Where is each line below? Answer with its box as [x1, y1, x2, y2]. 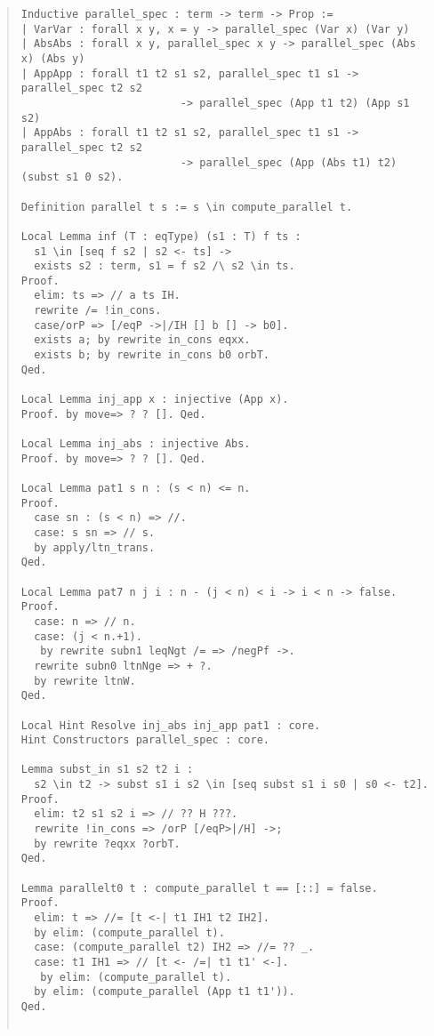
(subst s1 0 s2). [20, 171, 124, 184]
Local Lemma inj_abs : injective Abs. [20, 438, 251, 451]
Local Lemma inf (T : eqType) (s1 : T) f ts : [20, 229, 301, 243]
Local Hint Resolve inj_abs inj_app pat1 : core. [20, 719, 321, 732]
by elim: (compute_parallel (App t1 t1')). [34, 985, 295, 999]
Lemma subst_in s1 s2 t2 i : [20, 763, 194, 776]
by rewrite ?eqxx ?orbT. [34, 837, 181, 850]
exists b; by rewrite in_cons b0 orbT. [34, 349, 269, 362]
